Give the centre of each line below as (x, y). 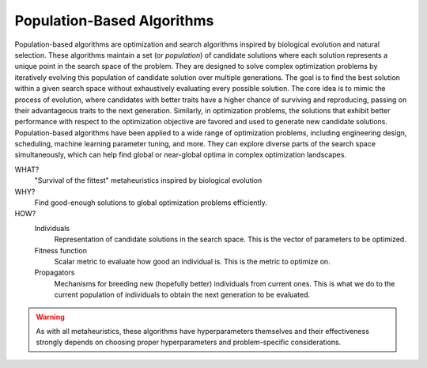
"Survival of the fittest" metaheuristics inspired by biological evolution (148, 180)
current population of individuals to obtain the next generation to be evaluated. (182, 295)
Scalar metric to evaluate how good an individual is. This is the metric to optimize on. (193, 261)
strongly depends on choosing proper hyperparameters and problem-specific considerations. (189, 342)
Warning (50, 317)
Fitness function (60, 250)
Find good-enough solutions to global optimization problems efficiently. (151, 203)
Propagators (55, 272)
